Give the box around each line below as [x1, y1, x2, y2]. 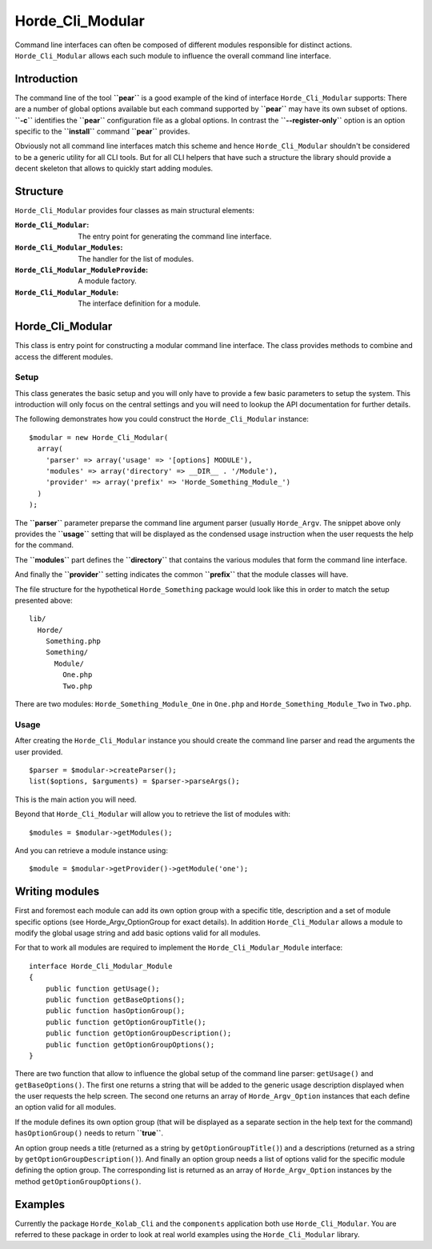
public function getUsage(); [45, 984, 160, 993]
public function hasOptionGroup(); [45, 1007, 186, 1015]
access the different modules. [14, 352, 114, 362]
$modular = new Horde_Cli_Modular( [29, 433, 169, 442]
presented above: [14, 595, 74, 605]
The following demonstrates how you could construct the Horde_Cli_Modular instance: [14, 414, 310, 424]
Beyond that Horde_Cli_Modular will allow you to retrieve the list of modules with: [14, 809, 291, 819]
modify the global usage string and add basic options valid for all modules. [14, 928, 261, 938]
